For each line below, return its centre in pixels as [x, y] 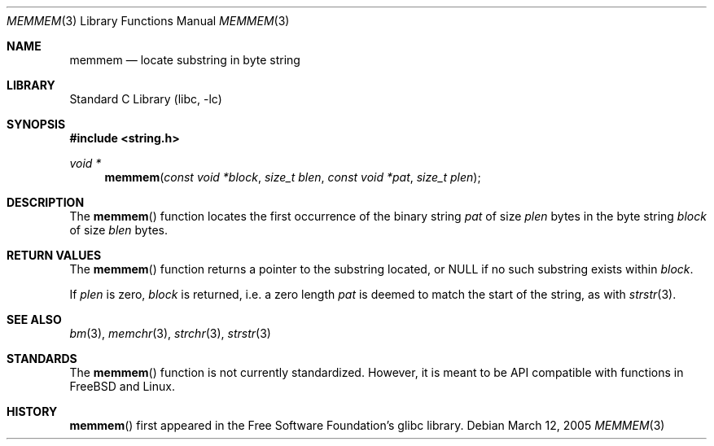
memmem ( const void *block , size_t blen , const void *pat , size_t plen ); [293, 177]
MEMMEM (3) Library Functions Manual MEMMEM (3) [148, 21]
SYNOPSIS [36, 124]
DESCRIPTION [46, 202]
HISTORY [32, 411]
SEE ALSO [34, 319]
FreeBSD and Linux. [122, 386]
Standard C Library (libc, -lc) [146, 99]
